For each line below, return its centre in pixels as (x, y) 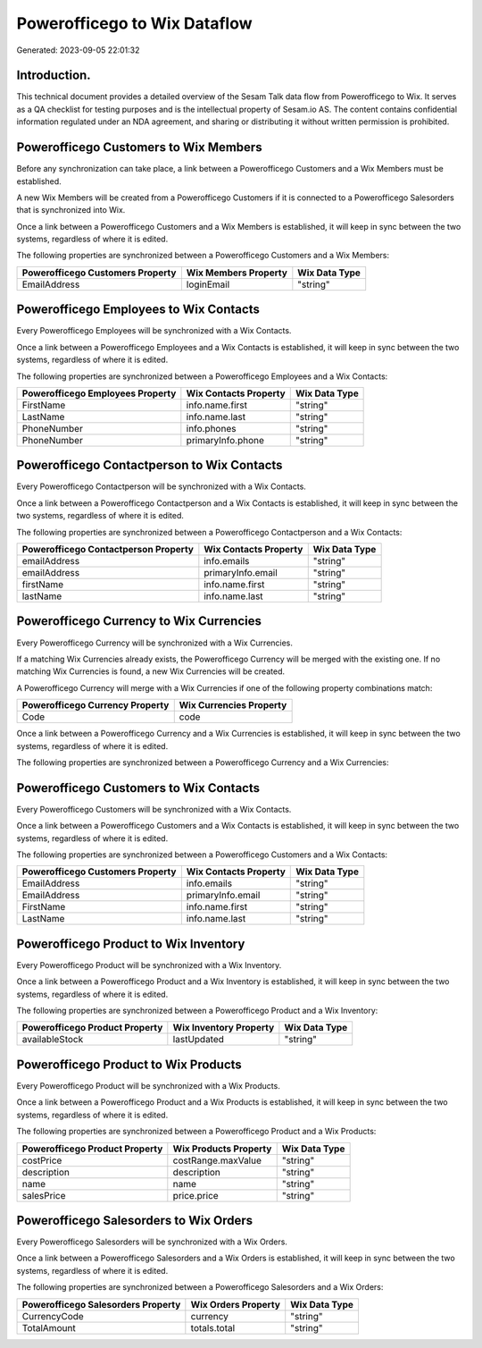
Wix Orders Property (236, 1304)
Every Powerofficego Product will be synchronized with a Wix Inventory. (149, 965)
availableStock (53, 1040)
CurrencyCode (53, 1316)
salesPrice (44, 1195)
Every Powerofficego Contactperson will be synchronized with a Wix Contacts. (162, 486)
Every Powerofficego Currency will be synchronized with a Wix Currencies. (155, 643)
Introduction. (54, 76)
